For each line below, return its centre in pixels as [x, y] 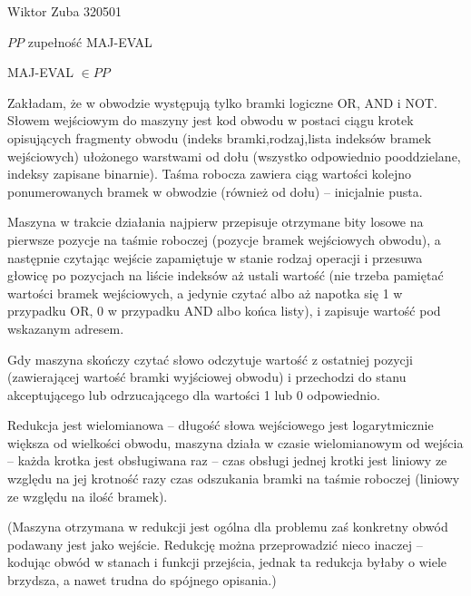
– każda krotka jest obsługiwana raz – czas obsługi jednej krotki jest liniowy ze [227, 460]
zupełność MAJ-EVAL [90, 41]
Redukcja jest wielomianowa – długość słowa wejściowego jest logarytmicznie [221, 425]
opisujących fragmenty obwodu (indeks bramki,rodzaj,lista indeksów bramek [220, 137]
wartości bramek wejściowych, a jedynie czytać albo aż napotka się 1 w [205, 293]
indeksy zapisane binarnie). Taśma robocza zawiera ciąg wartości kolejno [209, 174]
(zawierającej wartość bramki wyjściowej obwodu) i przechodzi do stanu [207, 377]
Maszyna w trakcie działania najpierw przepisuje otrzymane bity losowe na [216, 222]
